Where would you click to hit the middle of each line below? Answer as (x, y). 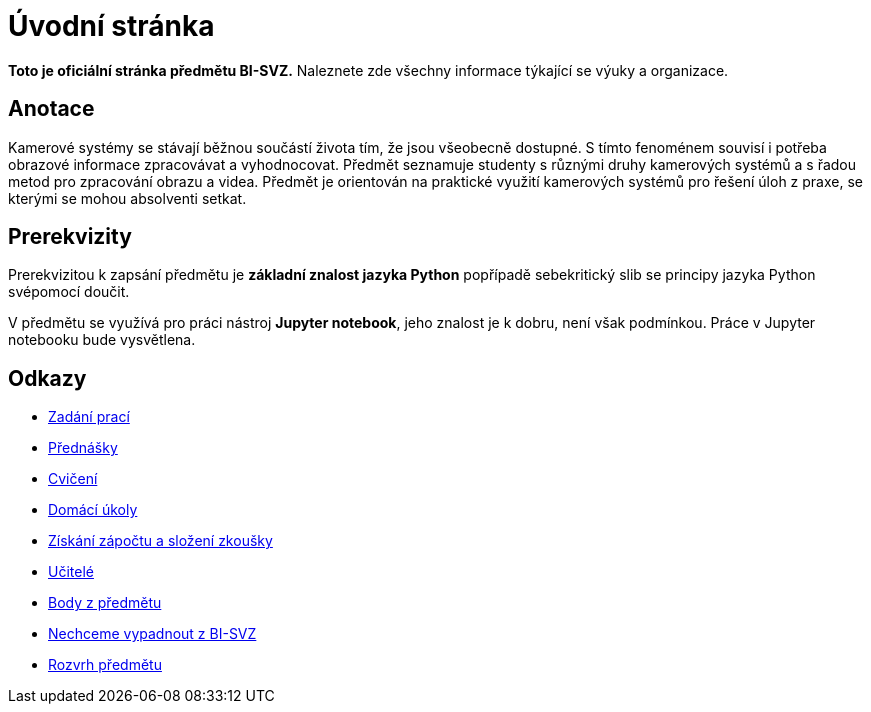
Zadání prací (89, 417)
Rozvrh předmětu (105, 665)
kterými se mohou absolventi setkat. (127, 198)
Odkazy (47, 378)
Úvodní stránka (111, 26)
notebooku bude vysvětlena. (102, 340)
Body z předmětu (105, 603)
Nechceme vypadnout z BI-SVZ (152, 634)
